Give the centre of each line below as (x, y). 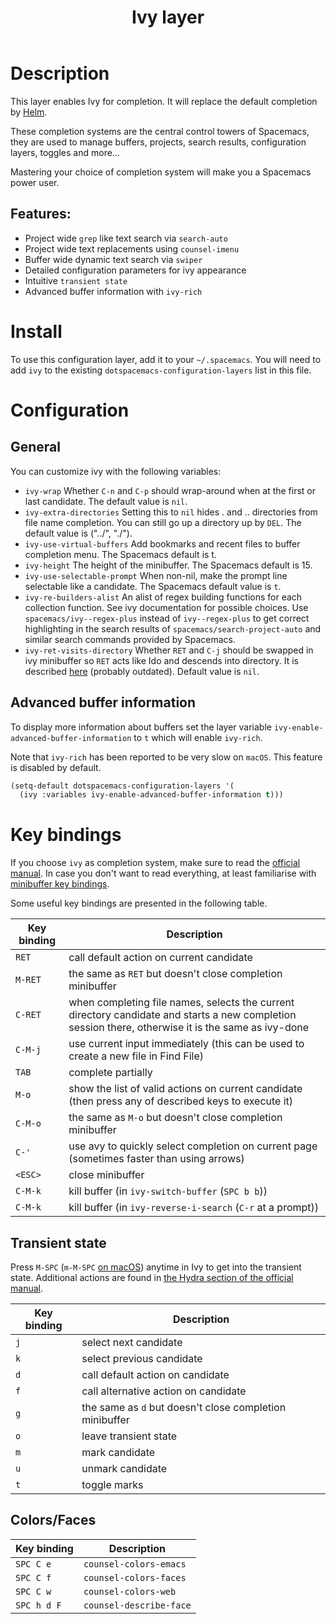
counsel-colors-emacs (135, 1564)
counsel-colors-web (130, 1591)
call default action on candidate (155, 1374)
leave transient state (129, 1436)
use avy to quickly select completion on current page (193, 1146)
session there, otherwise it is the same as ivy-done (189, 1028)
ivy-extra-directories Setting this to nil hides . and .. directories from (171, 512)
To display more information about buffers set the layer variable (141, 727)
